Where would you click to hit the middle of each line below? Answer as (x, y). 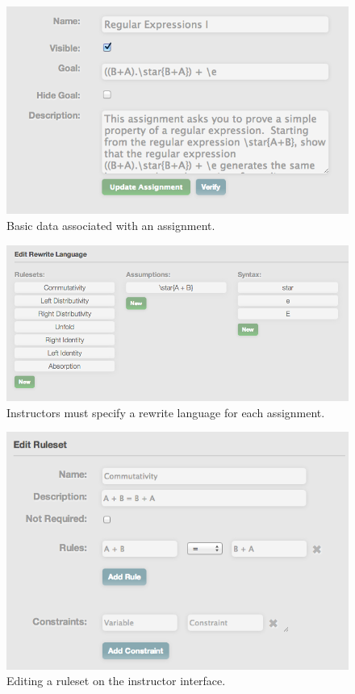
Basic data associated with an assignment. (111, 226)
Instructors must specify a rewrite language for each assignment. (166, 412)
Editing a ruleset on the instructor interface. (116, 681)
